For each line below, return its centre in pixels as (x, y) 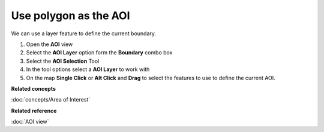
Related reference (34, 110)
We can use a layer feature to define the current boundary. (83, 33)
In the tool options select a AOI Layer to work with (88, 69)
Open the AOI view (49, 44)
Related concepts (34, 88)
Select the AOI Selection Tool (63, 61)
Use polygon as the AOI (70, 16)
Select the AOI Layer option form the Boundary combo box (99, 53)
